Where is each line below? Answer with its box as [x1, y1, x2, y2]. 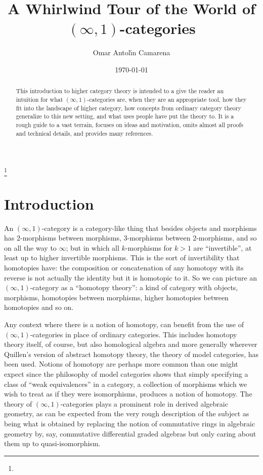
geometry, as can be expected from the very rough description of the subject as [4, 408, 249, 419]
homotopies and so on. [4, 302, 74, 312]
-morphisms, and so [196, 232, 257, 243]
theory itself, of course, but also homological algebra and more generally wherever [4, 339, 257, 349]
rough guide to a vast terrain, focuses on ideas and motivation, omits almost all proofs [16, 120, 243, 129]
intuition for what [16, 95, 63, 103]
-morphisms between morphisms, [20, 232, 121, 243]
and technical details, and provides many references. [16, 129, 153, 137]
